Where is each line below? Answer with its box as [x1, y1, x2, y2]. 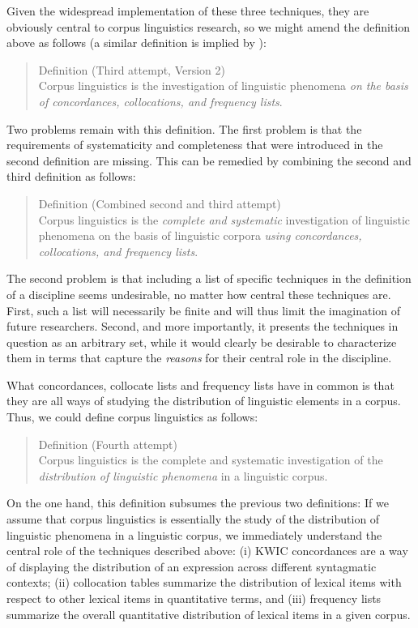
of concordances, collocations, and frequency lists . [38, 92, 283, 109]
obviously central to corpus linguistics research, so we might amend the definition [6, 18, 410, 35]
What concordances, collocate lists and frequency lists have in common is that [6, 376, 395, 393]
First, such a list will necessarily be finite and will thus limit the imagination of [6, 301, 401, 318]
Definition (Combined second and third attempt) [38, 194, 281, 211]
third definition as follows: [6, 168, 136, 185]
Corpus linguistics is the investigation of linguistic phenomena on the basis [38, 77, 408, 94]
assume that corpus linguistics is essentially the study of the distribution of [6, 511, 380, 528]
